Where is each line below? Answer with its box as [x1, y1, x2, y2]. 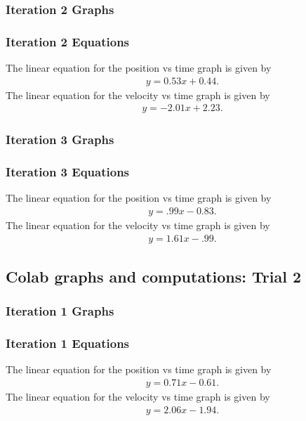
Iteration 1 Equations [6, 335, 130, 352]
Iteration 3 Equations [6, 163, 130, 181]
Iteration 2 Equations [6, 32, 130, 50]
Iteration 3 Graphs [6, 131, 114, 148]
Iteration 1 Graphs [6, 302, 114, 320]
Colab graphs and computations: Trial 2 [6, 266, 301, 287]
